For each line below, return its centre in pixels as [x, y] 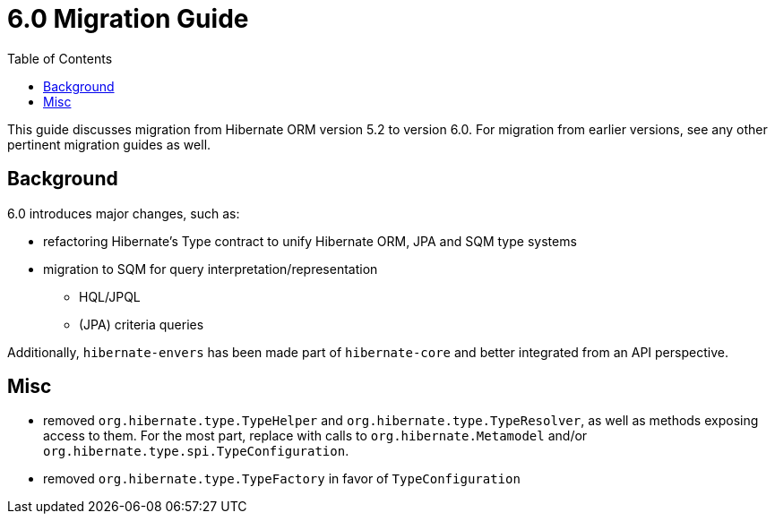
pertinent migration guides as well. [109, 144]
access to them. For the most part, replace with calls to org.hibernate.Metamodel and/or [315, 436]
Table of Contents [60, 58]
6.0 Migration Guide [128, 19]
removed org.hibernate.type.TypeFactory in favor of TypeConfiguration [282, 479]
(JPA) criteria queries [142, 324]
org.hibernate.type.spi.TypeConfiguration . [196, 451]
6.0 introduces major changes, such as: [124, 213]
